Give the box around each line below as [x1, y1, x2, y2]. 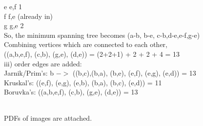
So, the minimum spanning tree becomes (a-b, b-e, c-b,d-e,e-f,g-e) [4, 30, 200, 40]
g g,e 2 [4, 20, 24, 31]
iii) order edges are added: [4, 58, 82, 68]
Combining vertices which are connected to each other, [4, 39, 167, 49]
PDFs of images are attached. [4, 112, 92, 123]
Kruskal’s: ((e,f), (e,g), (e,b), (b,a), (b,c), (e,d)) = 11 [4, 77, 162, 87]
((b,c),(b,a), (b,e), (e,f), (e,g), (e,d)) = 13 [72, 68, 196, 78]
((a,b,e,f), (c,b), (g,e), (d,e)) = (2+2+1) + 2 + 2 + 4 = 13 [4, 48, 180, 59]
